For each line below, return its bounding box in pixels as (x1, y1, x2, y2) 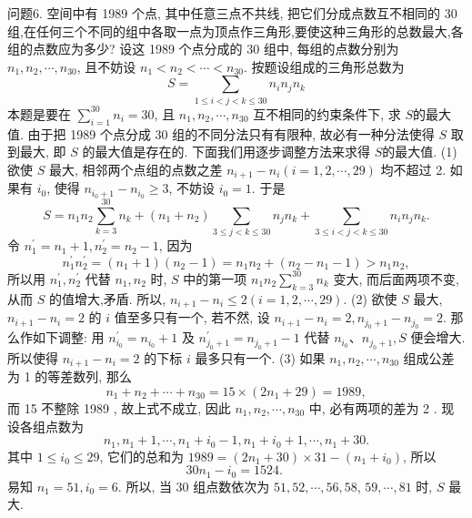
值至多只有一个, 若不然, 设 (114, 308, 270, 327)
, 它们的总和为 (99, 446, 185, 465)
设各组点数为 (7, 416, 84, 435)
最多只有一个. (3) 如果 (195, 348, 326, 367)
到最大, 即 (7, 142, 66, 161)
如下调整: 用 (32, 328, 105, 347)
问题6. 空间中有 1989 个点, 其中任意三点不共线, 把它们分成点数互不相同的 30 (7, 4, 457, 22)
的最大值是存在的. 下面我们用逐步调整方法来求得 (82, 142, 371, 161)
